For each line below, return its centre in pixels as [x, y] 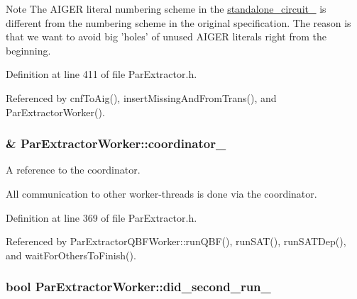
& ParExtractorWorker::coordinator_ [116, 143]
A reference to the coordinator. [73, 170]
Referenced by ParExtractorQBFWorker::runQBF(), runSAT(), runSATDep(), [176, 241]
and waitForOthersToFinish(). [71, 255]
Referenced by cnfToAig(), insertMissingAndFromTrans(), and [141, 97]
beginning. [28, 50]
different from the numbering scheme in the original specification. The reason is [178, 22]
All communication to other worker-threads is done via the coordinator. [161, 193]
